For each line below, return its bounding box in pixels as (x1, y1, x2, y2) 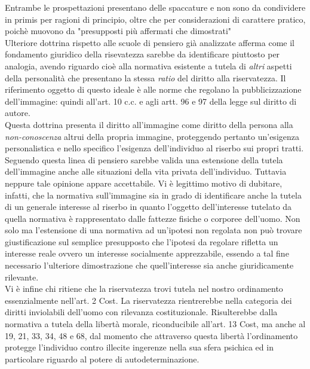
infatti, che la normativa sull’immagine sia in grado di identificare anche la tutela (5, 188, 302, 201)
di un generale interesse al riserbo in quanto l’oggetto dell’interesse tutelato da (5, 200, 292, 213)
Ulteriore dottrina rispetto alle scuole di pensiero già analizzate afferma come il (5, 36, 294, 48)
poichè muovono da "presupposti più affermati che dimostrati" (5, 25, 232, 37)
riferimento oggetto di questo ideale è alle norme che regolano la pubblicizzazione (5, 83, 302, 96)
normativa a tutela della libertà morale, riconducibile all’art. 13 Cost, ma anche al (5, 318, 306, 330)
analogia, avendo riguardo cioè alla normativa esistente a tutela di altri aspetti (5, 59, 292, 72)
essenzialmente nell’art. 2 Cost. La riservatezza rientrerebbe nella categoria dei (5, 294, 292, 306)
